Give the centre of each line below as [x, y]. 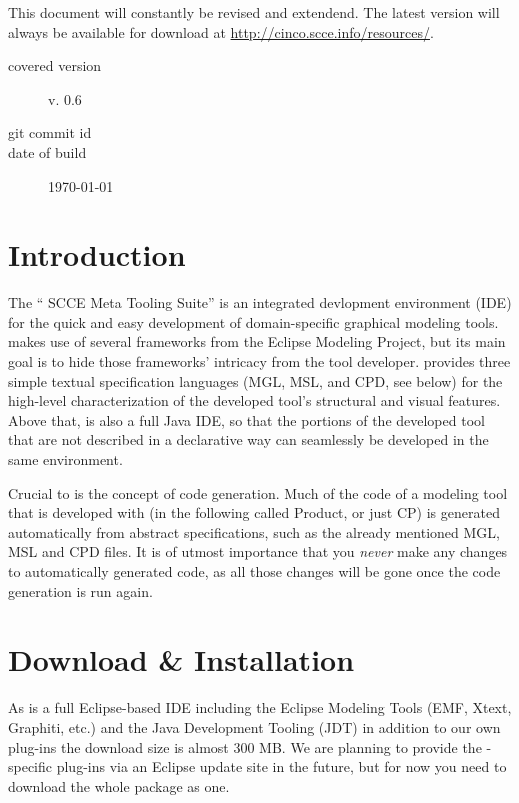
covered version [55, 65]
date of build [47, 151]
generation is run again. [80, 590]
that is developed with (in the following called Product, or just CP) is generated [254, 512]
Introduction [97, 254]
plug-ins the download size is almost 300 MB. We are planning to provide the [245, 746]
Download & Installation [181, 659]
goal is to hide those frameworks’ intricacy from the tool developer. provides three [259, 361]
